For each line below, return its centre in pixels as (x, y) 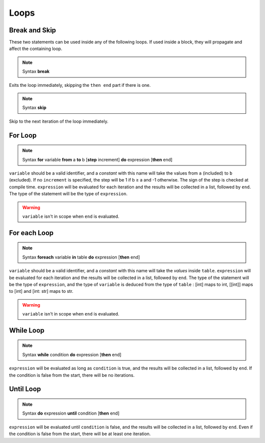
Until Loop (25, 389)
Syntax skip (34, 107)
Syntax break (36, 72)
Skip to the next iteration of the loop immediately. (59, 121)
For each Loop (31, 233)
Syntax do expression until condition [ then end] (71, 413)
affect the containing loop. (36, 49)
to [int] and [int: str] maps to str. (41, 291)
